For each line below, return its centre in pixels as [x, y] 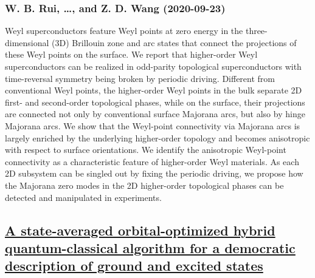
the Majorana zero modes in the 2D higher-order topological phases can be [144, 185]
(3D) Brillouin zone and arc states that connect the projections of [174, 42]
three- [256, 31]
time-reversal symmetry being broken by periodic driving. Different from [140, 78]
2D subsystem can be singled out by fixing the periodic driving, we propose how [154, 173]
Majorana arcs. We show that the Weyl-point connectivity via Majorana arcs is [153, 125]
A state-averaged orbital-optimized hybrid [140, 230]
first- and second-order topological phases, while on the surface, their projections [155, 102]
